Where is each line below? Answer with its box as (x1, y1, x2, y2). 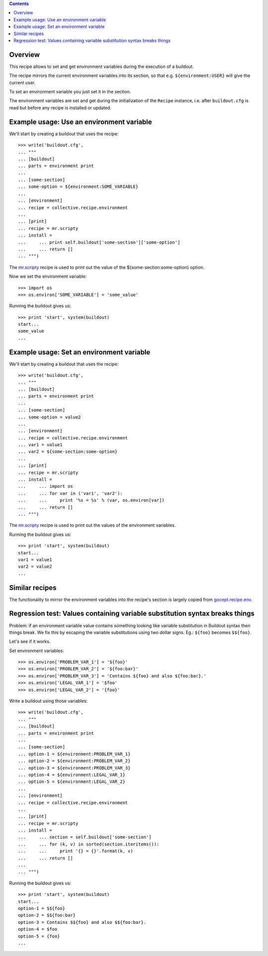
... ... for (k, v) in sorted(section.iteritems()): (18, 841, 160, 847)
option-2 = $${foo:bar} (18, 912, 76, 918)
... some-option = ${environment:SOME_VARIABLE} (18, 184, 138, 189)
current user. (9, 79, 36, 85)
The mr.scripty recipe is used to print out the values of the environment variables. (9, 522, 176, 528)
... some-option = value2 (18, 414, 81, 420)
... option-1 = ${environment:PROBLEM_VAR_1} (18, 751, 131, 757)
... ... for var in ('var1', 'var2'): (18, 490, 123, 496)
